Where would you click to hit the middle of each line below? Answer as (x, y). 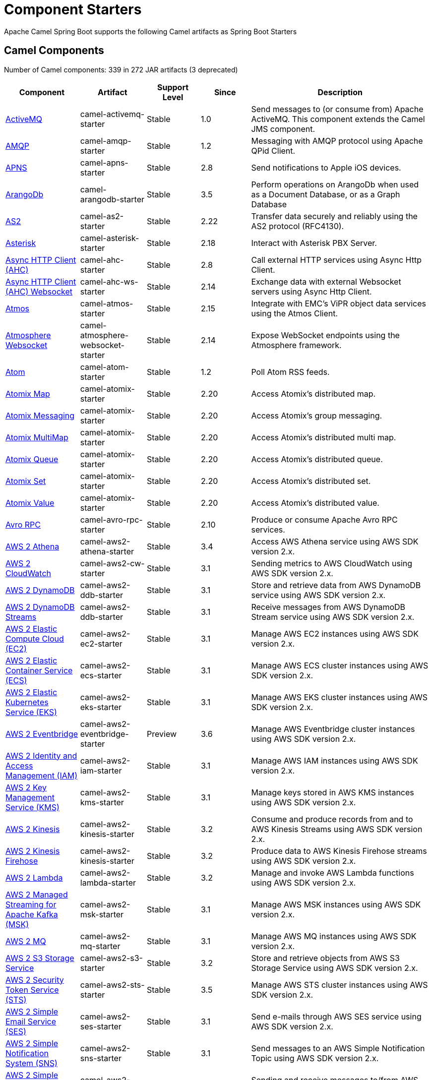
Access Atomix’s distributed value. (315, 503)
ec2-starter (101, 643)
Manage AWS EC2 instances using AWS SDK (335, 633)
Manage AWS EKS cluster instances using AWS (339, 697)
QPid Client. (273, 150)
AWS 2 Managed (37, 894)
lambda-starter (108, 882)
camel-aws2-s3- (111, 958)
